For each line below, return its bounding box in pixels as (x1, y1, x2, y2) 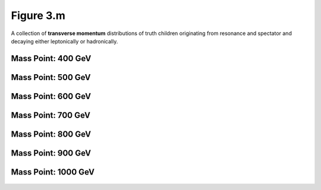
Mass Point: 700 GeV (11, 110, 90, 120)
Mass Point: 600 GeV (11, 91, 92, 101)
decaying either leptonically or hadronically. (11, 37, 118, 45)
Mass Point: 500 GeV (11, 72, 92, 83)
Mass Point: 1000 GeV (11, 167, 95, 177)
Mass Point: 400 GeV (11, 53, 92, 64)
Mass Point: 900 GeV (11, 148, 92, 158)
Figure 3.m (11, 9, 65, 22)
